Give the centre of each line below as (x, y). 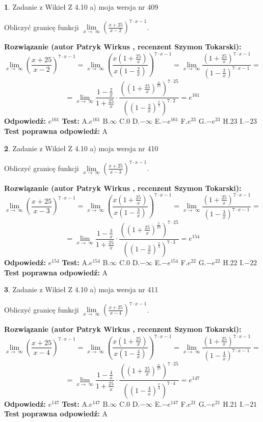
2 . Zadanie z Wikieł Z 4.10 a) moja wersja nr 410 (81, 148)
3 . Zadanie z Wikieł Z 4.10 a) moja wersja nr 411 (81, 289)
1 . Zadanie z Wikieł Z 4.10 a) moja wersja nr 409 (81, 7)
